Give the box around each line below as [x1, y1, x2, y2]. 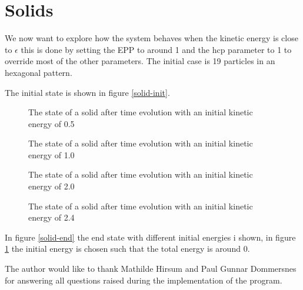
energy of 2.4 [28, 211, 75, 224]
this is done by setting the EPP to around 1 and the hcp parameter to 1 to [21, 43, 292, 55]
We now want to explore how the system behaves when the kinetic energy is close [5, 32, 298, 44]
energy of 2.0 [28, 180, 75, 192]
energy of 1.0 [28, 148, 75, 161]
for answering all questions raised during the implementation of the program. [5, 274, 282, 286]
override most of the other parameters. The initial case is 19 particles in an [5, 55, 275, 67]
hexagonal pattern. [5, 66, 72, 78]
